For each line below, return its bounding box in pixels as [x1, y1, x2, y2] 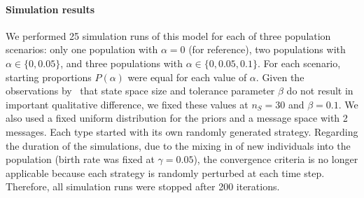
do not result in [286, 83, 353, 98]
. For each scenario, [257, 55, 341, 70]
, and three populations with [60, 55, 183, 70]
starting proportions [6, 69, 92, 84]
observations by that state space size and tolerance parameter [6, 83, 275, 98]
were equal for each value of [127, 69, 247, 84]
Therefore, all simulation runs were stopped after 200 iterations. [6, 179, 280, 194]
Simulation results [6, 1, 95, 16]
